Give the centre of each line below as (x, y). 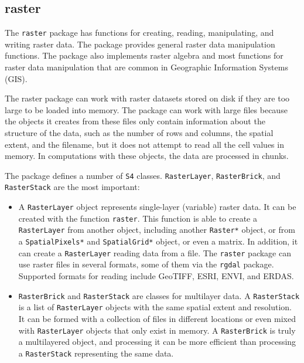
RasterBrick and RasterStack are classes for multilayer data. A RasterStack (159, 295)
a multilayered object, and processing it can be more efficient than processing (157, 342)
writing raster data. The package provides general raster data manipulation (140, 44)
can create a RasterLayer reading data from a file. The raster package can (155, 252)
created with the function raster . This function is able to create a (138, 218)
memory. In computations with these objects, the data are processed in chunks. (147, 156)
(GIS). (16, 78)
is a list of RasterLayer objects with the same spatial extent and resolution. (155, 307)
